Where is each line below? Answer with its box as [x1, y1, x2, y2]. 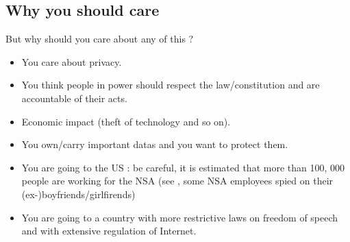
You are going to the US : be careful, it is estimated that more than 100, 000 [21, 160, 345, 174]
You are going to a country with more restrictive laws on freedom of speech [21, 210, 338, 224]
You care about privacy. [21, 54, 122, 69]
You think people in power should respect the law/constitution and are [21, 77, 320, 92]
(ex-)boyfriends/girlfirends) [21, 186, 136, 201]
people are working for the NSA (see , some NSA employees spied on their [21, 173, 334, 188]
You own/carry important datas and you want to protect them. [21, 137, 288, 152]
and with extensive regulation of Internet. [21, 223, 197, 238]
